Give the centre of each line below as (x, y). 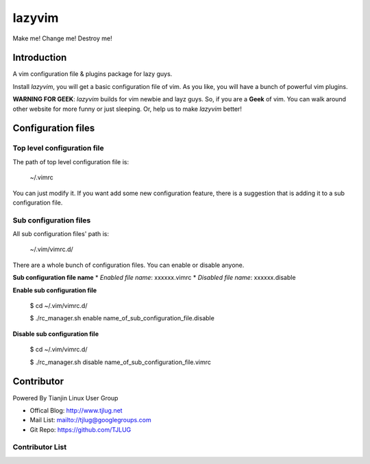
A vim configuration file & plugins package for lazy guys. (92, 74)
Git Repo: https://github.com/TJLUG (81, 429)
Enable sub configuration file (55, 290)
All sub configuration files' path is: (61, 234)
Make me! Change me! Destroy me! (62, 38)
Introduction (40, 58)
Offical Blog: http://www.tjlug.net (76, 410)
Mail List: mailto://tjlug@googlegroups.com (90, 420)
